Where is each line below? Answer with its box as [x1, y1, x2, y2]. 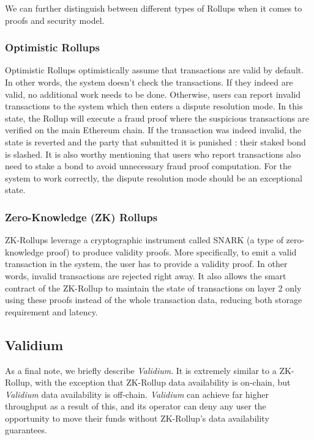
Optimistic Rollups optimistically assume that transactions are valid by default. [5, 64, 304, 76]
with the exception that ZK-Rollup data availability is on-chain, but [35, 376, 291, 389]
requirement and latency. [5, 305, 98, 318]
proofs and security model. [5, 13, 105, 26]
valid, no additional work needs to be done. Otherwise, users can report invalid [5, 87, 301, 100]
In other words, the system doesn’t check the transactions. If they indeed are [5, 76, 293, 88]
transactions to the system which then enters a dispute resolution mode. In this [5, 100, 303, 112]
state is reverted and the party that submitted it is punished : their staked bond [5, 135, 306, 148]
